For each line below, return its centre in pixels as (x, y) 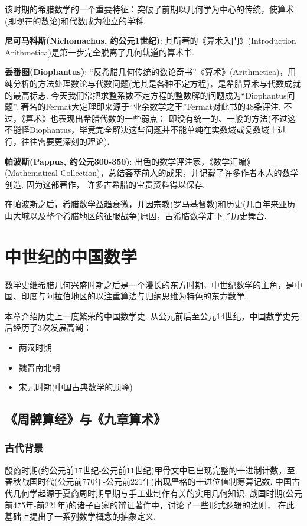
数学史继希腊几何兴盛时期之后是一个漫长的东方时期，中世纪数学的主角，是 (149, 284)
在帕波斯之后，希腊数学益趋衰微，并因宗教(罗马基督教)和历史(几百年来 (142, 204)
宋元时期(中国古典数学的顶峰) (76, 387)
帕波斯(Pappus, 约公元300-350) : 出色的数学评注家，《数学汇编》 (130, 161)
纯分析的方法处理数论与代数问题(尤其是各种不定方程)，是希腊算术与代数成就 (153, 83)
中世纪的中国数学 (71, 256)
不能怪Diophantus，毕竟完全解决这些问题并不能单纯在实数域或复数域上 (141, 130)
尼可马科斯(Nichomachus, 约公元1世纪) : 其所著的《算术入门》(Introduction (151, 40)
